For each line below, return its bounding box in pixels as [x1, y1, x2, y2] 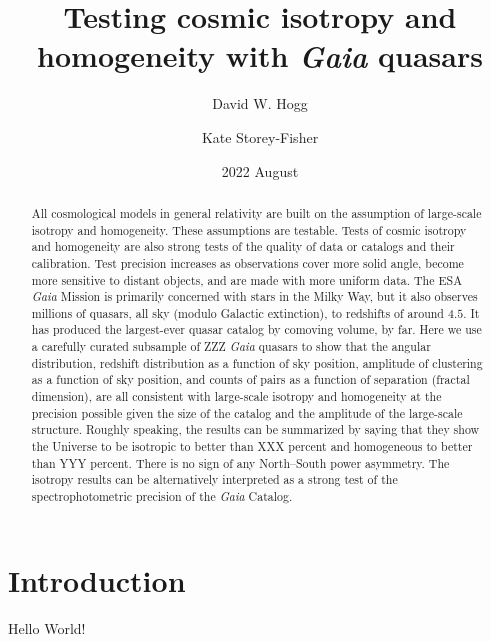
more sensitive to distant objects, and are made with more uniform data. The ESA [31, 271, 463, 288]
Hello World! [8, 617, 86, 638]
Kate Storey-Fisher [201, 126, 319, 147]
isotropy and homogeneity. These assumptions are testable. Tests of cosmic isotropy [31, 221, 467, 238]
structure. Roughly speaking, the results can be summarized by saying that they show [31, 421, 480, 438]
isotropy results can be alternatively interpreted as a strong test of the [31, 471, 398, 488]
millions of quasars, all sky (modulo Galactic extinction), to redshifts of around [31, 304, 444, 321]
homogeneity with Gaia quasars [37, 35, 483, 77]
